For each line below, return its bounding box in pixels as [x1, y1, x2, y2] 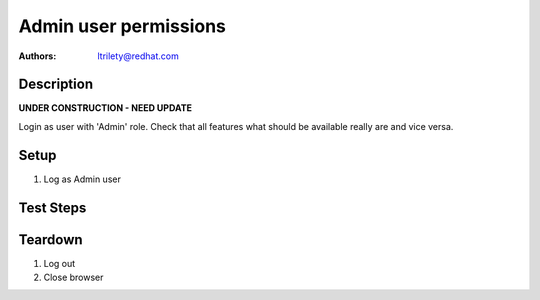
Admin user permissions [18, 15, 227, 37]
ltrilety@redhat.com [97, 50, 179, 62]
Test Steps [18, 199, 87, 216]
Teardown [18, 231, 84, 248]
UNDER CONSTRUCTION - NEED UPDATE [18, 102, 192, 114]
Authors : [18, 50, 57, 62]
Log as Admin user [43, 173, 122, 185]
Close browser [43, 271, 104, 284]
